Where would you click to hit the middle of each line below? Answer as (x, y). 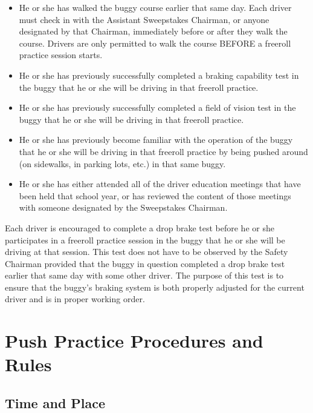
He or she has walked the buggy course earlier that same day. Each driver (155, 7)
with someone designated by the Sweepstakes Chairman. (123, 207)
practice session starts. (61, 55)
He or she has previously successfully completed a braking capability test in (159, 75)
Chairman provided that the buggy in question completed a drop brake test (145, 263)
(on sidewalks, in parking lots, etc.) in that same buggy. (122, 163)
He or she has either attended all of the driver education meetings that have (160, 184)
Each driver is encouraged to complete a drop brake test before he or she (140, 227)
